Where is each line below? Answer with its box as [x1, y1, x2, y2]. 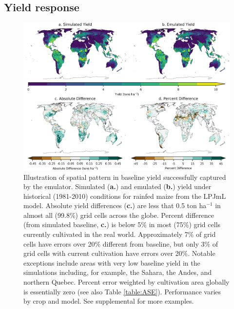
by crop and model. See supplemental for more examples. [23, 296, 194, 306]
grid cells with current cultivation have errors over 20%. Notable [23, 248, 215, 258]
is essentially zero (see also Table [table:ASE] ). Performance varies [23, 286, 221, 296]
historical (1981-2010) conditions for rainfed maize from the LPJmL [23, 191, 226, 201]
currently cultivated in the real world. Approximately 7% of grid [23, 229, 216, 239]
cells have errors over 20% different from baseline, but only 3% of [23, 238, 218, 249]
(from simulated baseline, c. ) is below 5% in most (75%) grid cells [23, 219, 221, 230]
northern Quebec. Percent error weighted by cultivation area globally [23, 277, 230, 287]
